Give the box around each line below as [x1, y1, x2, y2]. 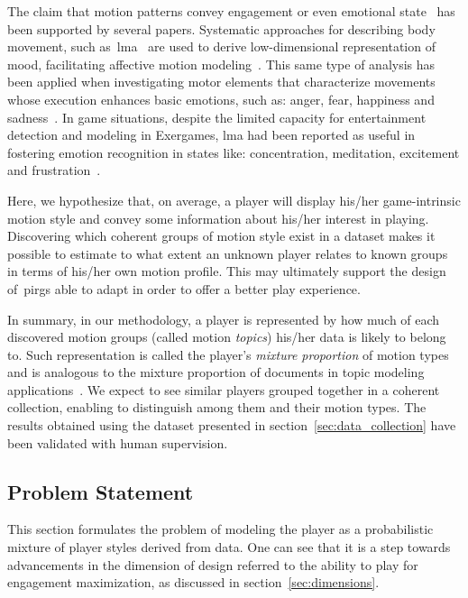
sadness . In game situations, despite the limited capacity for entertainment [7, 107, 427, 126]
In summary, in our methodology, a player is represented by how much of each [7, 309, 440, 328]
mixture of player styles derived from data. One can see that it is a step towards [7, 538, 451, 557]
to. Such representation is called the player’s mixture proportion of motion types [7, 345, 449, 363]
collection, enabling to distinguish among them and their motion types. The [7, 398, 427, 417]
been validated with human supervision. [7, 433, 228, 452]
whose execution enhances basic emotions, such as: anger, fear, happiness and [7, 89, 435, 108]
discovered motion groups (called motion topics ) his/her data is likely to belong [7, 327, 446, 346]
